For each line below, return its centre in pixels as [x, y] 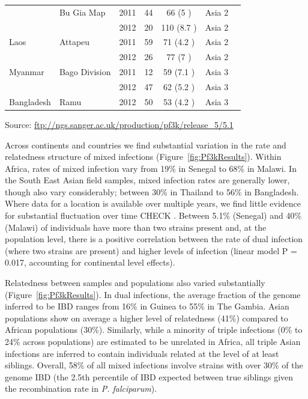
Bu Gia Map [82, 12]
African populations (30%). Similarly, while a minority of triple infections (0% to [154, 330]
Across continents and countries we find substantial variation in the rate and [146, 145]
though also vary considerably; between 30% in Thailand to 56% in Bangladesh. [152, 191]
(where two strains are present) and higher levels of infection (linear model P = [151, 250]
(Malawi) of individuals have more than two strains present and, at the [136, 227]
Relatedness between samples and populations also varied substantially [135, 283]
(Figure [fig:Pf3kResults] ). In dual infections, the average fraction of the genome [153, 294]
